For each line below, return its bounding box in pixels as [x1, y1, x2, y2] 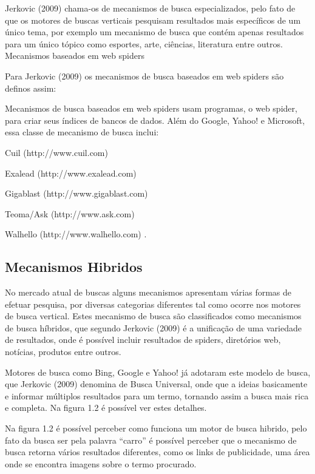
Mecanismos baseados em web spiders [5, 49, 144, 62]
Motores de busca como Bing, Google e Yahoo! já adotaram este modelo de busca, [5, 365, 311, 378]
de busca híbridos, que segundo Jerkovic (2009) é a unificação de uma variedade [5, 321, 302, 334]
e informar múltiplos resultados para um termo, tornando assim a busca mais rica [5, 389, 309, 402]
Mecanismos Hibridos [5, 257, 143, 276]
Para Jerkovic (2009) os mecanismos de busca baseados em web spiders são [5, 69, 284, 82]
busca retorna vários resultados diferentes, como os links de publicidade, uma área [5, 445, 310, 458]
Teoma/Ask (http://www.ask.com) [5, 207, 135, 220]
